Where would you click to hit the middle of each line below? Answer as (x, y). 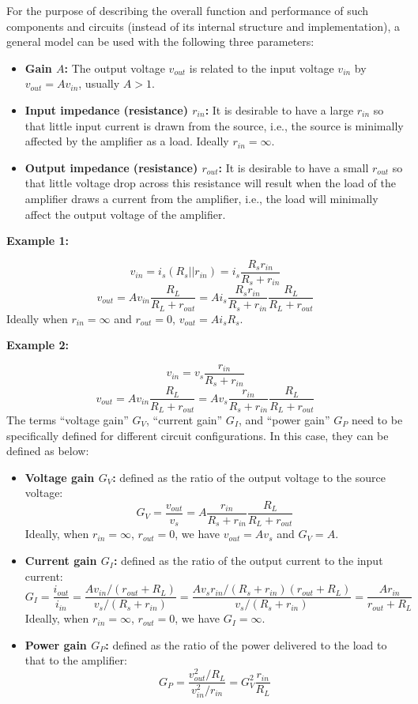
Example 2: (38, 345)
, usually (99, 83)
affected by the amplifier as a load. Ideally (127, 141)
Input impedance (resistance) (106, 109)
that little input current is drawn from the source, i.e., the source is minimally (214, 125)
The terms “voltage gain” (68, 419)
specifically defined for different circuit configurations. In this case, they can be (198, 435)
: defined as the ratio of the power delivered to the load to (246, 644)
